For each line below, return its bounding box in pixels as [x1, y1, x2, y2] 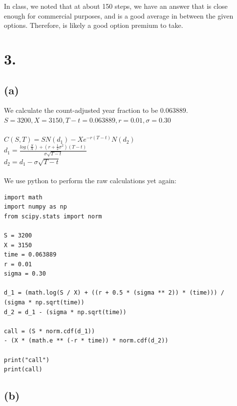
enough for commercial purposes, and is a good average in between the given [4, 10, 234, 21]
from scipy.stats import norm [4, 213, 102, 220]
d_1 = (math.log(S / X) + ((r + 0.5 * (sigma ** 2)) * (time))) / [4, 289, 225, 297]
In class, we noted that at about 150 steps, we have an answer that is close [4, 1, 228, 11]
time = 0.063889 [4, 251, 57, 258]
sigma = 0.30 [4, 270, 46, 278]
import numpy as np [4, 203, 67, 211]
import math [4, 193, 43, 201]
